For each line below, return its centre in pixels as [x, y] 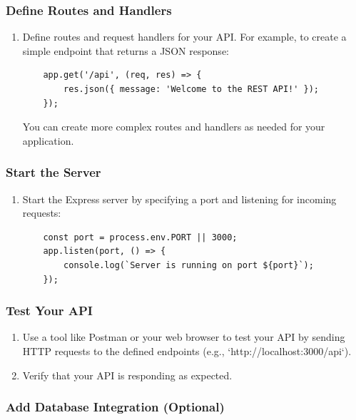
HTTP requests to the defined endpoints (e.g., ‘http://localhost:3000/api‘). [187, 350]
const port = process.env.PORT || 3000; [140, 237]
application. [48, 140]
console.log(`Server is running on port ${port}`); [189, 265]
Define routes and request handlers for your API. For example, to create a [184, 37]
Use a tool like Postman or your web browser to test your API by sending [184, 337]
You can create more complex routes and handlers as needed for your [174, 127]
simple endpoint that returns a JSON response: [126, 50]
